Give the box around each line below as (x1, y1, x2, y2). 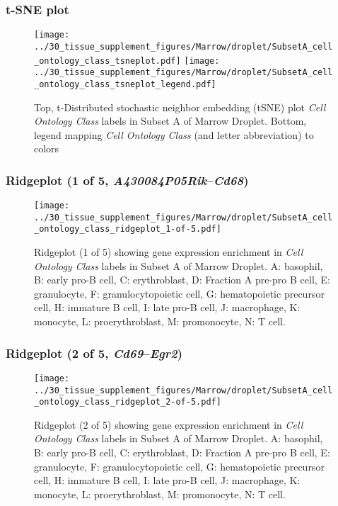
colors (34, 141, 59, 156)
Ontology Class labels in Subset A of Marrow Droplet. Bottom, (34, 113, 307, 128)
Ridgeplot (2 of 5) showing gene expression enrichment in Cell (34, 417, 303, 432)
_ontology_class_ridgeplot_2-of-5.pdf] (34, 397, 221, 407)
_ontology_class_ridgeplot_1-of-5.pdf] (34, 224, 221, 235)
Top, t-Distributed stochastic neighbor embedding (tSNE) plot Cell (34, 99, 326, 114)
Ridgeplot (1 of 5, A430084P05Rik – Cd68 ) (6, 171, 249, 189)
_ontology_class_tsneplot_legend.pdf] (34, 79, 216, 89)
